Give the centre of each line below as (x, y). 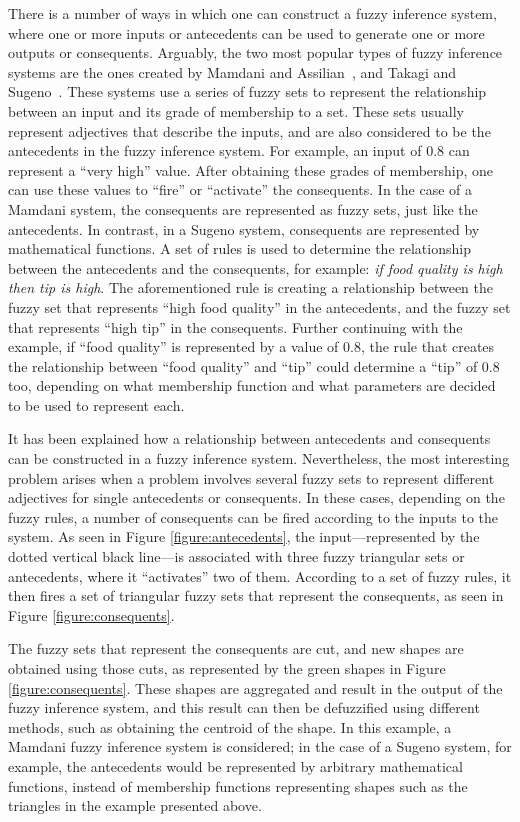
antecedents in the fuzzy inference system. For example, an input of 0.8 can (239, 150)
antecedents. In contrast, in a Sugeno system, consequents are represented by (244, 228)
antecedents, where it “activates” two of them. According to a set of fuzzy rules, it (260, 575)
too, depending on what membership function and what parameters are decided (252, 385)
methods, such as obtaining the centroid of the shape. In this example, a (230, 726)
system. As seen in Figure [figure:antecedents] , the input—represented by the (244, 536)
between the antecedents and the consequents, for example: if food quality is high (255, 267)
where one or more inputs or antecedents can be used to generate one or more (246, 32)
